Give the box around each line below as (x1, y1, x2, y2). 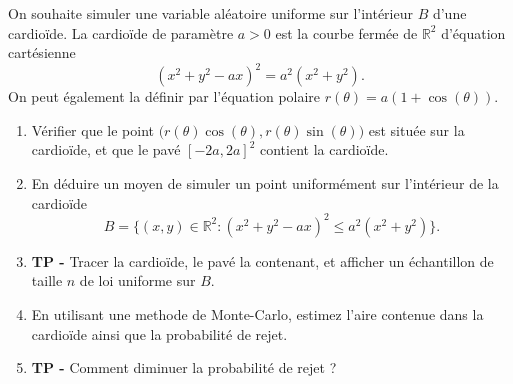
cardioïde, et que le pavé (31, 139, 181, 160)
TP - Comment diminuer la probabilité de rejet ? (31, 357, 337, 378)
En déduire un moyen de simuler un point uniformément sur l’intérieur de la (31, 173, 499, 194)
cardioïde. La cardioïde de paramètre (8, 22, 234, 43)
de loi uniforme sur (79, 270, 196, 291)
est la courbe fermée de (275, 22, 418, 43)
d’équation (441, 22, 506, 43)
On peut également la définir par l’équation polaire (8, 86, 321, 107)
